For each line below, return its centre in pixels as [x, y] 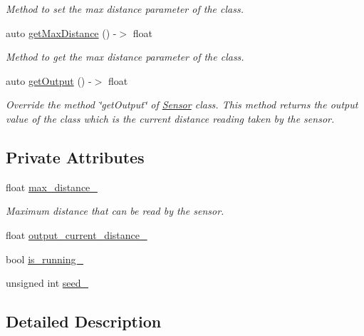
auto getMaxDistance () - [61, 32]
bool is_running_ [45, 259]
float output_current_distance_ [77, 234]
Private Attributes [75, 157]
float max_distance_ [52, 187]
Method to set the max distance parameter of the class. [125, 9]
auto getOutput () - [49, 80]
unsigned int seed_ [47, 283]
